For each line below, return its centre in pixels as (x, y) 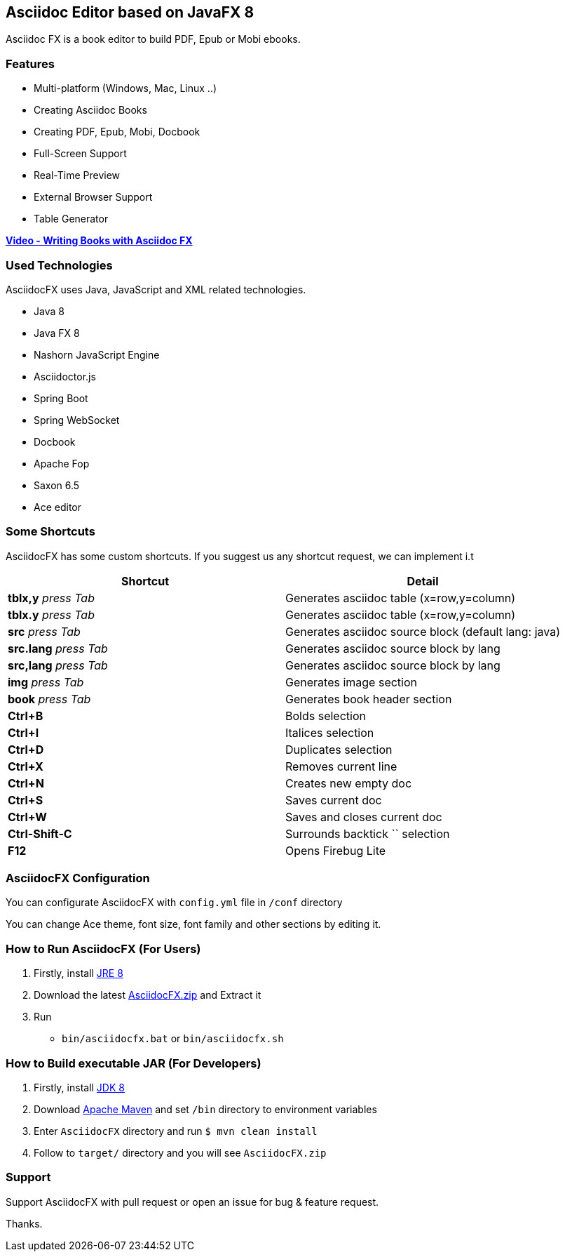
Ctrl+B (26, 716)
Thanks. (24, 1223)
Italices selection (330, 732)
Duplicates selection (339, 749)
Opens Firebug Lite (336, 850)
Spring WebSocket (77, 420)
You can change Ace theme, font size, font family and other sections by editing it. (193, 924)
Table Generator (71, 219)
